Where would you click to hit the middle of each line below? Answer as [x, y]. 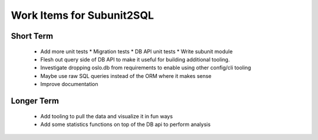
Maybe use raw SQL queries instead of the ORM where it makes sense [126, 76]
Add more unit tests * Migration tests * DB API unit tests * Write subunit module [136, 51]
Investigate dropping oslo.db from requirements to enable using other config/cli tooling [146, 68]
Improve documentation [69, 84]
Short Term [32, 36]
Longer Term [35, 100]
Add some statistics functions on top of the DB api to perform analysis [125, 124]
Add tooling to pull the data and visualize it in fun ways [107, 116]
